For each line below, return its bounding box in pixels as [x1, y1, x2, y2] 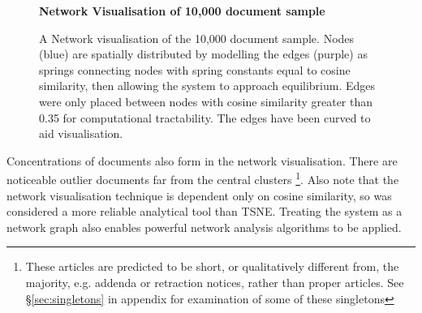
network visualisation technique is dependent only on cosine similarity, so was [6, 187, 392, 204]
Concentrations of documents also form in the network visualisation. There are [6, 152, 398, 169]
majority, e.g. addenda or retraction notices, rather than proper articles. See [25, 273, 404, 290]
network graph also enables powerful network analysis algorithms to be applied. [6, 218, 402, 235]
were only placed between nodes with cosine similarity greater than [39, 92, 373, 109]
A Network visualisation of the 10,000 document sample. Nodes [39, 29, 355, 46]
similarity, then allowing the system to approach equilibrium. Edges [39, 77, 376, 94]
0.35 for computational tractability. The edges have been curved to [39, 109, 371, 126]
